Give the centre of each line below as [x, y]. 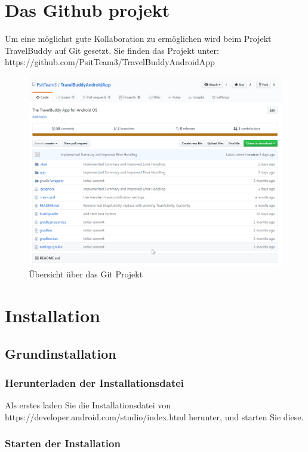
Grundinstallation [61, 353]
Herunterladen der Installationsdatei [95, 382]
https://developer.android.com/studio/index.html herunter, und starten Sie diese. [154, 416]
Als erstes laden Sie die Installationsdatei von [88, 405]
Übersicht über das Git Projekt [86, 274]
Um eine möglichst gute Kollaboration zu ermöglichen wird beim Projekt [138, 39]
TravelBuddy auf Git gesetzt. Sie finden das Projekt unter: [112, 50]
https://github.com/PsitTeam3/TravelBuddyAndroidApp [110, 62]
